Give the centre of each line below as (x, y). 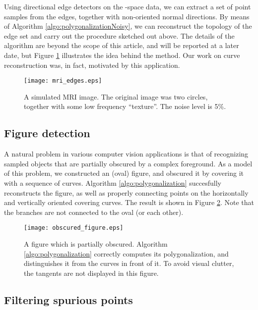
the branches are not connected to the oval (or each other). (94, 212)
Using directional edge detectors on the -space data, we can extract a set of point (128, 6)
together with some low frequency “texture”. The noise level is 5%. (125, 106)
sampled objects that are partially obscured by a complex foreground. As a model (128, 163)
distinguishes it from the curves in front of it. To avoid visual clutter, (129, 263)
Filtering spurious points (68, 299)
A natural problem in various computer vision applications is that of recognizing (126, 154)
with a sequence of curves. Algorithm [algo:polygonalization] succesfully (113, 182)
